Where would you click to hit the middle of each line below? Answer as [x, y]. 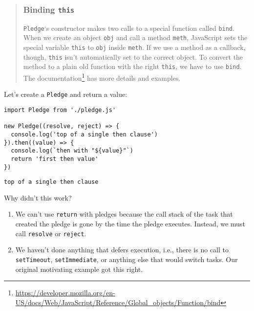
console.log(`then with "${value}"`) [72, 151]
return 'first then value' [55, 159]
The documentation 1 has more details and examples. [102, 77]
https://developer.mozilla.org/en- [65, 293]
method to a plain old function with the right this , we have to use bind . [132, 66]
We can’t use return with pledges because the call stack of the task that [124, 214]
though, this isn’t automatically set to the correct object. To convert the [133, 56]
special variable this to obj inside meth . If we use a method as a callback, [134, 47]
